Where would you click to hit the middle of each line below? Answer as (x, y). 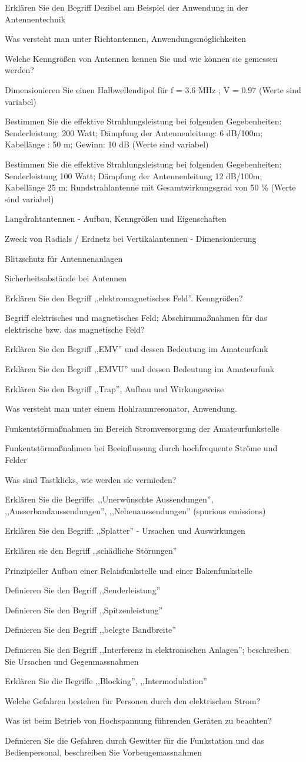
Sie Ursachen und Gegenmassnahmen (72, 661)
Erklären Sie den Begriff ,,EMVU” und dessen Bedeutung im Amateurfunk (140, 369)
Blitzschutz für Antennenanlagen (64, 258)
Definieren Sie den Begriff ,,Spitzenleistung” (84, 610)
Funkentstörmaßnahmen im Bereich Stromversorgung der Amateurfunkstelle (142, 428)
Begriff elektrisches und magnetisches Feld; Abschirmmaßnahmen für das (136, 318)
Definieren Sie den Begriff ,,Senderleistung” (83, 590)
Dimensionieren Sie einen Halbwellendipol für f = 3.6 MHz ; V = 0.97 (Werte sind (153, 89)
